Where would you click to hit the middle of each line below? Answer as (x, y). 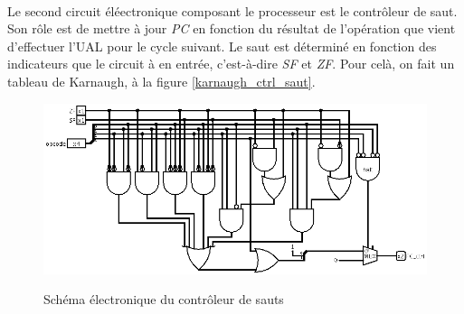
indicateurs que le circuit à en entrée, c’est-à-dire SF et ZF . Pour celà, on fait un (231, 64)
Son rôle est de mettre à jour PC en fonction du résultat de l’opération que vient (232, 28)
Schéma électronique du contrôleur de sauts (164, 299)
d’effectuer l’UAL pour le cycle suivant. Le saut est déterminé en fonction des (222, 46)
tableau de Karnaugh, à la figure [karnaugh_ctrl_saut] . (161, 81)
